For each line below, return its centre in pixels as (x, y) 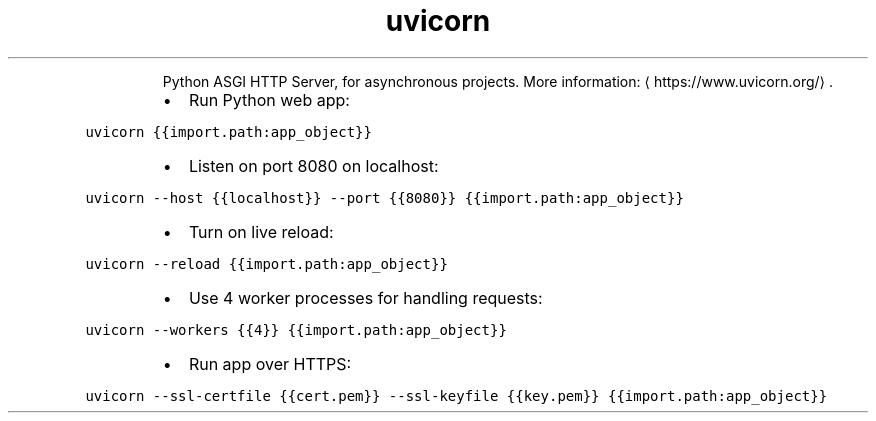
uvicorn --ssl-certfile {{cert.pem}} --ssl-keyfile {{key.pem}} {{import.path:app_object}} (456, 395)
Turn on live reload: (261, 231)
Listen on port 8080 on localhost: (313, 165)
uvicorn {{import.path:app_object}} (228, 131)
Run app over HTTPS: (270, 363)
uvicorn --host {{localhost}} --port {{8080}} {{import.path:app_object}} (384, 197)
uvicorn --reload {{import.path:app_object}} (266, 263)
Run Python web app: (269, 99)
